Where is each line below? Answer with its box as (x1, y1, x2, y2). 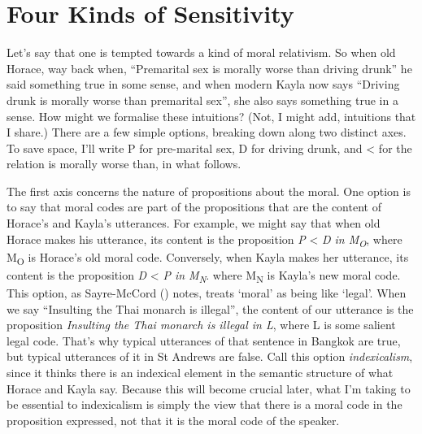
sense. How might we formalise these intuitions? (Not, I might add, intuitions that (7, 107, 416, 124)
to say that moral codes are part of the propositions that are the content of (7, 198, 381, 215)
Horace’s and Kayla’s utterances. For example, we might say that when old (7, 215, 381, 232)
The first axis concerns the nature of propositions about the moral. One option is (7, 182, 411, 199)
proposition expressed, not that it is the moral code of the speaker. (7, 411, 340, 428)
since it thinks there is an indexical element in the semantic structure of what (7, 364, 394, 380)
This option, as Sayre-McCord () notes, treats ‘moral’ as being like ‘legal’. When (7, 284, 407, 302)
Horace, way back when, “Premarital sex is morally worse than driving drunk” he (7, 59, 412, 76)
